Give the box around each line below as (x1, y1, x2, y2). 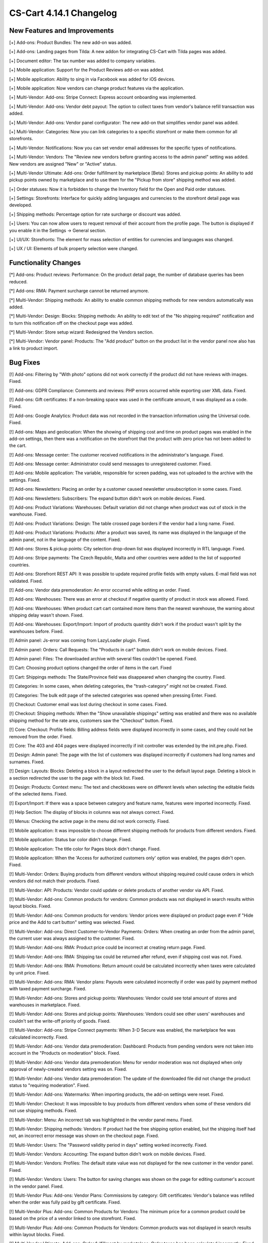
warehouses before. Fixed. (9, 628, 64, 634)
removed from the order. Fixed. (9, 733, 73, 739)
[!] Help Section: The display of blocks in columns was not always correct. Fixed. (9, 809, 175, 815)
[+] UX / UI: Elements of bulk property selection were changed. (9, 246, 138, 252)
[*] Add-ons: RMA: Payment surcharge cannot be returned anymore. (9, 288, 149, 294)
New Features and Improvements (9, 26, 114, 35)
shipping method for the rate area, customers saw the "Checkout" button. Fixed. (9, 717, 174, 723)
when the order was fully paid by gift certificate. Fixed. (9, 1199, 121, 1205)
